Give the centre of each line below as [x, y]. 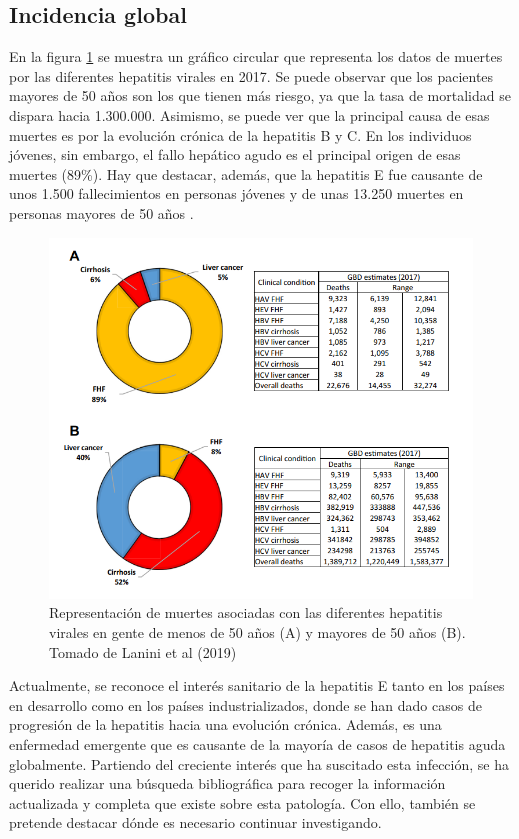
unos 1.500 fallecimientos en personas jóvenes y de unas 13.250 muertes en [236, 193]
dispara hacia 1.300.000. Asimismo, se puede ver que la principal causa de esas [249, 114]
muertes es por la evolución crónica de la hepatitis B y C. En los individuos [240, 134]
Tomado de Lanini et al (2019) [143, 651]
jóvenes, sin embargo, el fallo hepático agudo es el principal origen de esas [235, 154]
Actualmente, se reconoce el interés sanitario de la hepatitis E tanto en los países [257, 685]
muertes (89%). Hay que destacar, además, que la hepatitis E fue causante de [246, 173]
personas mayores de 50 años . [101, 212]
